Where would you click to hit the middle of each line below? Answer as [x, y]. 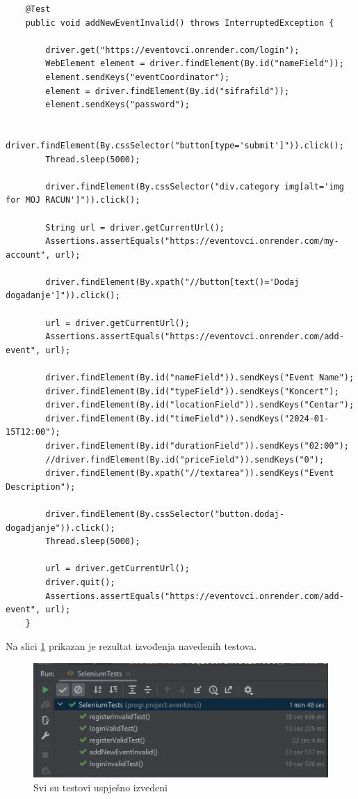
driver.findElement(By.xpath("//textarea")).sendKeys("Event [190, 473]
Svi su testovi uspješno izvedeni [100, 787]
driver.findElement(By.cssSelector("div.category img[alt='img [195, 186]
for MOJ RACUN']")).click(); [73, 200]
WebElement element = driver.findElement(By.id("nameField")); [195, 64]
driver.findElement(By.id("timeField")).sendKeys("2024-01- [187, 418]
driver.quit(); [80, 582]
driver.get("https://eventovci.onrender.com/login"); [172, 50]
